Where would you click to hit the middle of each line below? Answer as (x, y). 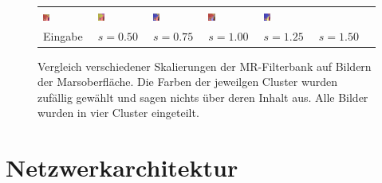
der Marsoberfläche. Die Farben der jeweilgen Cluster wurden (188, 82)
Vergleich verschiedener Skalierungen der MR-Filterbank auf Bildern (205, 66)
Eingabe (63, 35)
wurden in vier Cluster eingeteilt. (118, 113)
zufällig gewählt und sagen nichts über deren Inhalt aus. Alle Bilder (203, 97)
